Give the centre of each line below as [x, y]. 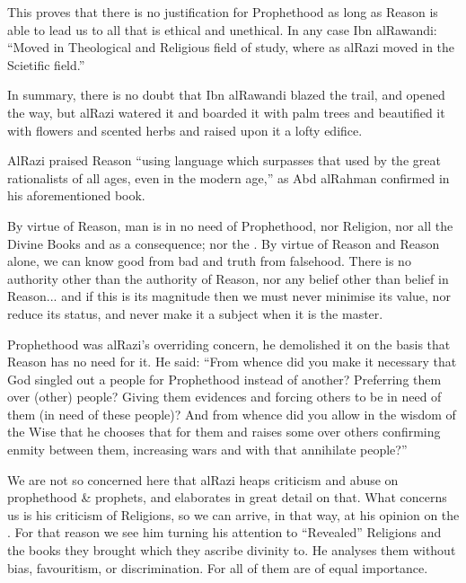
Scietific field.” [46, 64]
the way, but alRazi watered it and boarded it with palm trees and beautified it [226, 112]
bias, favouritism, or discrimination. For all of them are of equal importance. [218, 567]
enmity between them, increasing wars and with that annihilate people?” [207, 450]
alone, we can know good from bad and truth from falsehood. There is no [209, 261]
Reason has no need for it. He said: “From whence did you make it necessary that [232, 362]
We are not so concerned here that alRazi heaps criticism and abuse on [203, 479]
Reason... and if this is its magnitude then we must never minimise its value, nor [229, 296]
